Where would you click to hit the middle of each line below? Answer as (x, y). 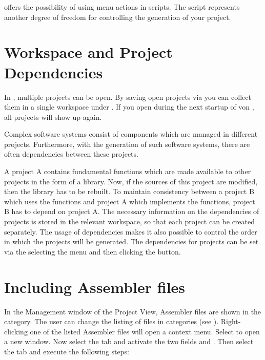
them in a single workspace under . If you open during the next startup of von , (129, 107)
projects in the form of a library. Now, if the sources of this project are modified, (131, 181)
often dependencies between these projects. (71, 154)
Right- (231, 321)
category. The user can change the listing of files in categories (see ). (111, 321)
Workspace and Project (88, 52)
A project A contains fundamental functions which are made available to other (128, 171)
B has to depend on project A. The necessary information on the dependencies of (132, 211)
